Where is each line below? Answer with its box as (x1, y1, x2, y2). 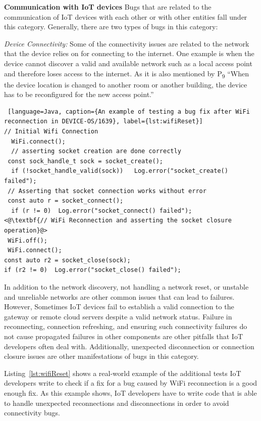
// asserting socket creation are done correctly (11, 148, 181, 155)
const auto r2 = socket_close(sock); (4, 256, 131, 264)
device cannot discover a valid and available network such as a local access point (4, 58, 252, 68)
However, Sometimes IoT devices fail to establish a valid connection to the (4, 301, 234, 312)
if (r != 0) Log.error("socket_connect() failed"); (11, 207, 192, 214)
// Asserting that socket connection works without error (8, 187, 206, 195)
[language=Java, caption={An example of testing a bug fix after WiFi (8, 108, 250, 115)
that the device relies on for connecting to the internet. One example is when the (4, 48, 254, 59)
